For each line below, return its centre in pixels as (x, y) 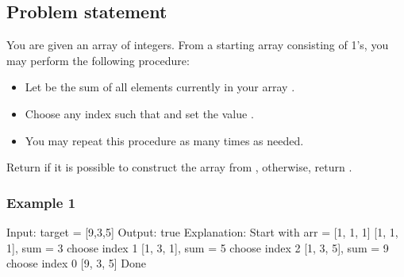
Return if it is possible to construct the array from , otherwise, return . (179, 167)
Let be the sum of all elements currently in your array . (160, 87)
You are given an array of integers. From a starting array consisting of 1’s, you (198, 45)
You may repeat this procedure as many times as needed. (164, 140)
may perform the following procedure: (98, 60)
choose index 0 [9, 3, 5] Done (77, 263)
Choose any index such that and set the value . (139, 113)
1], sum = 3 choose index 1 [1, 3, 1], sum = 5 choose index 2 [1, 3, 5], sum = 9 (198, 247)
